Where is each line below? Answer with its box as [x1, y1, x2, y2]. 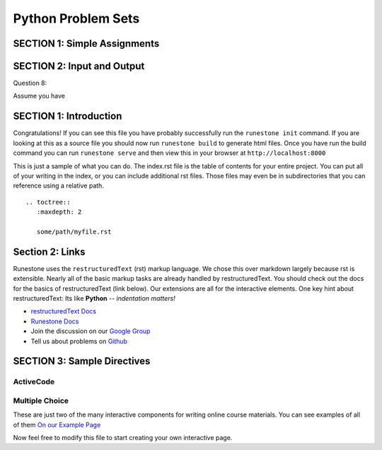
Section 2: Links [13, 246, 86, 258]
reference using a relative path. [13, 181, 104, 190]
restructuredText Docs [30, 307, 97, 316]
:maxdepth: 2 [36, 208, 82, 216]
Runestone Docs [30, 317, 79, 325]
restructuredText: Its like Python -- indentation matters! [13, 294, 176, 302]
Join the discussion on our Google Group [30, 327, 151, 335]
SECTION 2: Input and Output [13, 60, 145, 72]
